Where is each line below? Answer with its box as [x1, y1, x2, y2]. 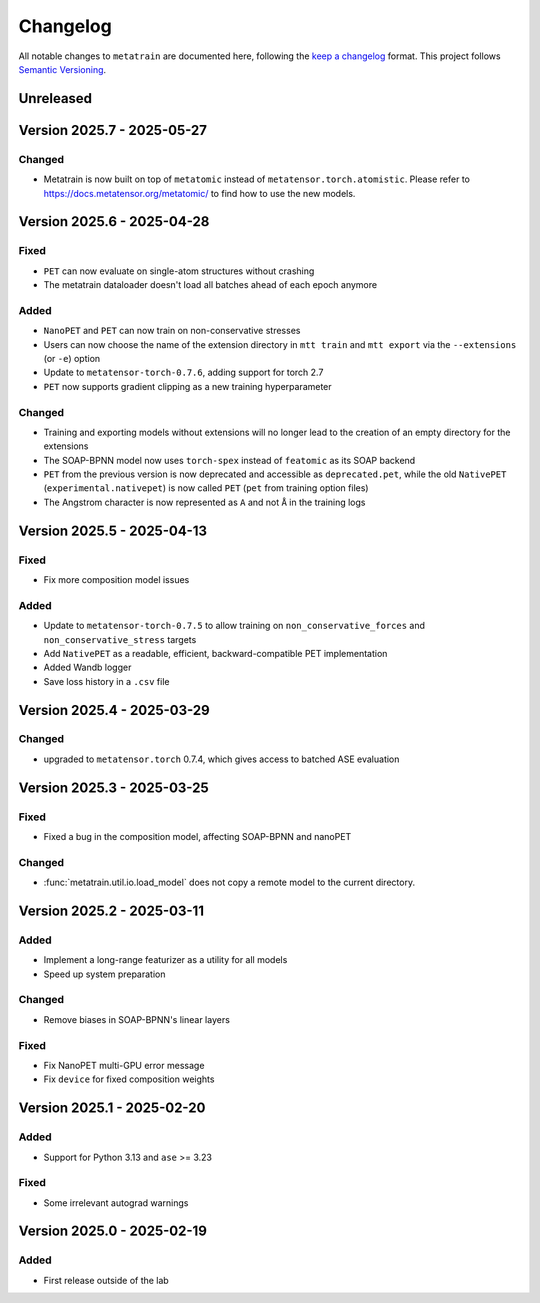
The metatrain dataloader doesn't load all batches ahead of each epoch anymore [43, 279, 378, 291]
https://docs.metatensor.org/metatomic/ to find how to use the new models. [43, 187, 356, 199]
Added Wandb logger [43, 661, 132, 674]
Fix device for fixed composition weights [43, 1073, 215, 1085]
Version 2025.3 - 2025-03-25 [18, 779, 209, 796]
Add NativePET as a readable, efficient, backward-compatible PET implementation [43, 647, 388, 659]
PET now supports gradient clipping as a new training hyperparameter [43, 380, 332, 392]
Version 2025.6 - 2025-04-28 [18, 213, 210, 230]
